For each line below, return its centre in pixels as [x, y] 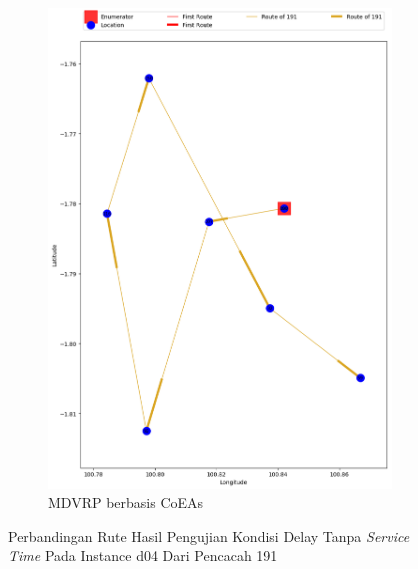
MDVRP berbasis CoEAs [126, 502]
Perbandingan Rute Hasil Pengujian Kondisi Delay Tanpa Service [209, 535]
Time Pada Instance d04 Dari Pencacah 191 [143, 555]
